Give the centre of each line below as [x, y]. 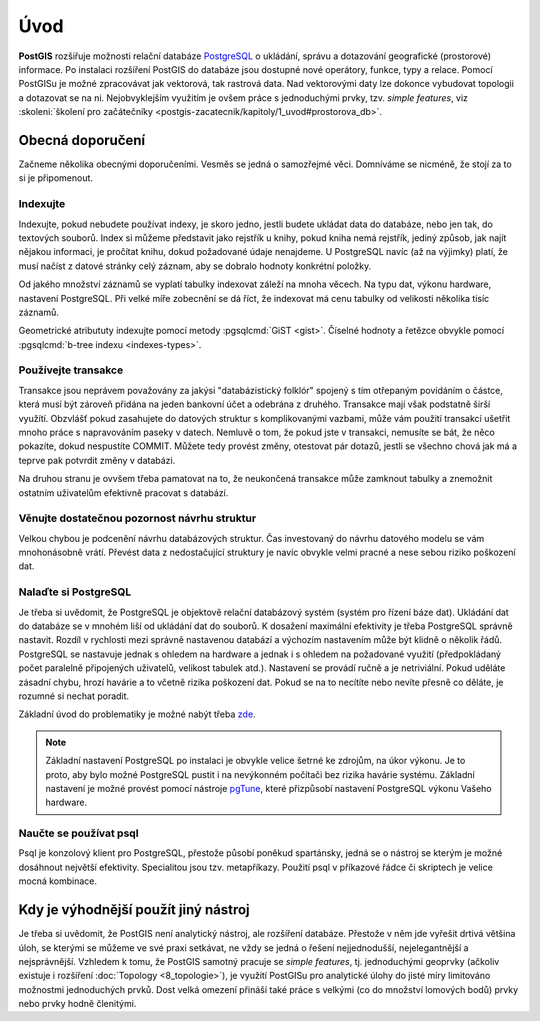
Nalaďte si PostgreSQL [75, 592]
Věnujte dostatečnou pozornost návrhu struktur [137, 518]
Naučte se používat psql [78, 833]
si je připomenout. [56, 178]
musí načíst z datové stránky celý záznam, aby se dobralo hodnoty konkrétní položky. [195, 266]
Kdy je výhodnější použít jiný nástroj [134, 910]
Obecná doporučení [82, 140]
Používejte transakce [71, 370]
